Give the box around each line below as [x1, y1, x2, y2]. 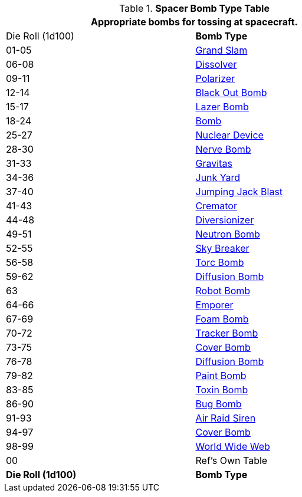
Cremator [195, 200, 237, 212]
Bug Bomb [195, 398, 242, 410]
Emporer [195, 299, 234, 311]
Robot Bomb [195, 285, 251, 297]
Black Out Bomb [195, 87, 267, 98]
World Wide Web [195, 440, 270, 452]
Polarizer [195, 73, 235, 84]
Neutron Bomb [195, 228, 260, 240]
